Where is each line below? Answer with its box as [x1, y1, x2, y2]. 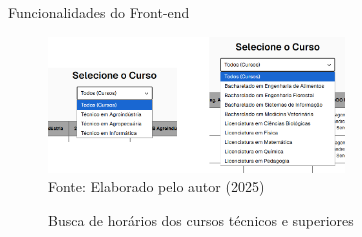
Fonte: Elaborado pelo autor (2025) [48, 176, 265, 197]
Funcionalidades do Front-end [8, 2, 190, 22]
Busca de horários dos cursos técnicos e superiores [48, 209, 354, 230]
